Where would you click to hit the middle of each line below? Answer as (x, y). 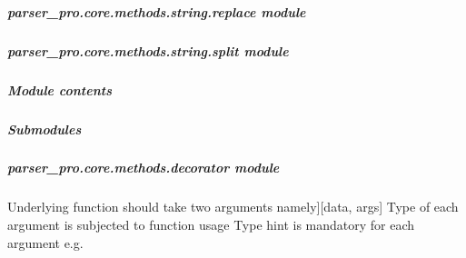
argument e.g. (45, 242)
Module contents (59, 89)
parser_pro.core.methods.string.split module (148, 50)
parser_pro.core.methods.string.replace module (157, 11)
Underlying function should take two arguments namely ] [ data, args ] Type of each (233, 207)
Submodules (45, 129)
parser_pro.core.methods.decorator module (144, 168)
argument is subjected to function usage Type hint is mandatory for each (211, 225)
